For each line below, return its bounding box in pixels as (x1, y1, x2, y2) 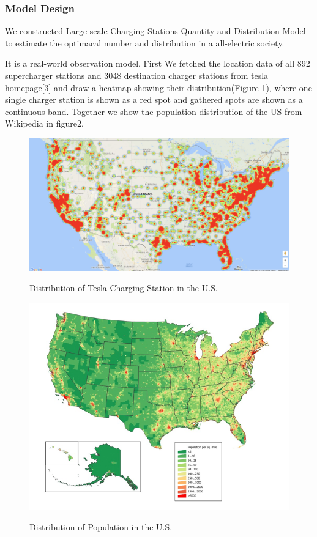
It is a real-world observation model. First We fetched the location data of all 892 (5, 57, 310, 70)
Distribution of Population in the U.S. (29, 520, 173, 533)
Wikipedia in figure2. (5, 117, 84, 130)
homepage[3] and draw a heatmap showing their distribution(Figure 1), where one (5, 81, 312, 94)
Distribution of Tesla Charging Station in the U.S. (29, 281, 218, 294)
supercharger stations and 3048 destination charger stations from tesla (5, 69, 269, 81)
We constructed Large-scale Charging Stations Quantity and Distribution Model (5, 24, 306, 37)
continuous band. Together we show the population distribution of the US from (5, 105, 302, 117)
